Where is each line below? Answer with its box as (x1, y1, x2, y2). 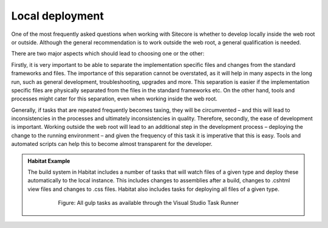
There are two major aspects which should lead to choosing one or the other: (11, 50, 205, 57)
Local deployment (11, 9, 104, 22)
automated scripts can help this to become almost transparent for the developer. (11, 140, 213, 148)
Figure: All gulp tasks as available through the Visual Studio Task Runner (58, 199, 239, 207)
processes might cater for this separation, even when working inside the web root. (11, 95, 218, 103)
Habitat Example (27, 157, 70, 164)
